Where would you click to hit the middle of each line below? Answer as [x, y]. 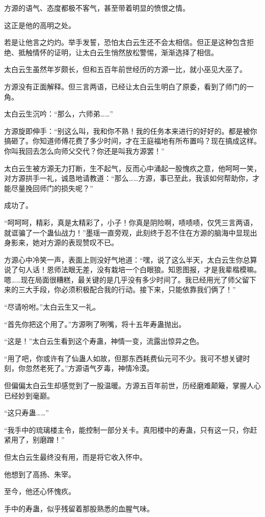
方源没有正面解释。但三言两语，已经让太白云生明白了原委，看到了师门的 [125, 86]
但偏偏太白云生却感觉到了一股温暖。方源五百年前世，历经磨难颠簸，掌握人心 [132, 385]
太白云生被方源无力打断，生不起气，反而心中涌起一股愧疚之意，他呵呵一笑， [132, 168]
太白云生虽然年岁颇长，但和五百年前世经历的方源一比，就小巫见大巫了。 [125, 69]
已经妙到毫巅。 [29, 395]
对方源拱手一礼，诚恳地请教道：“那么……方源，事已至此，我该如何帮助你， [128, 178]
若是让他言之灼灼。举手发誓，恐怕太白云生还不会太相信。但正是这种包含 [125, 42]
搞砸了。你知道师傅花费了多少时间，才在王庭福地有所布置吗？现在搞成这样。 [132, 141]
